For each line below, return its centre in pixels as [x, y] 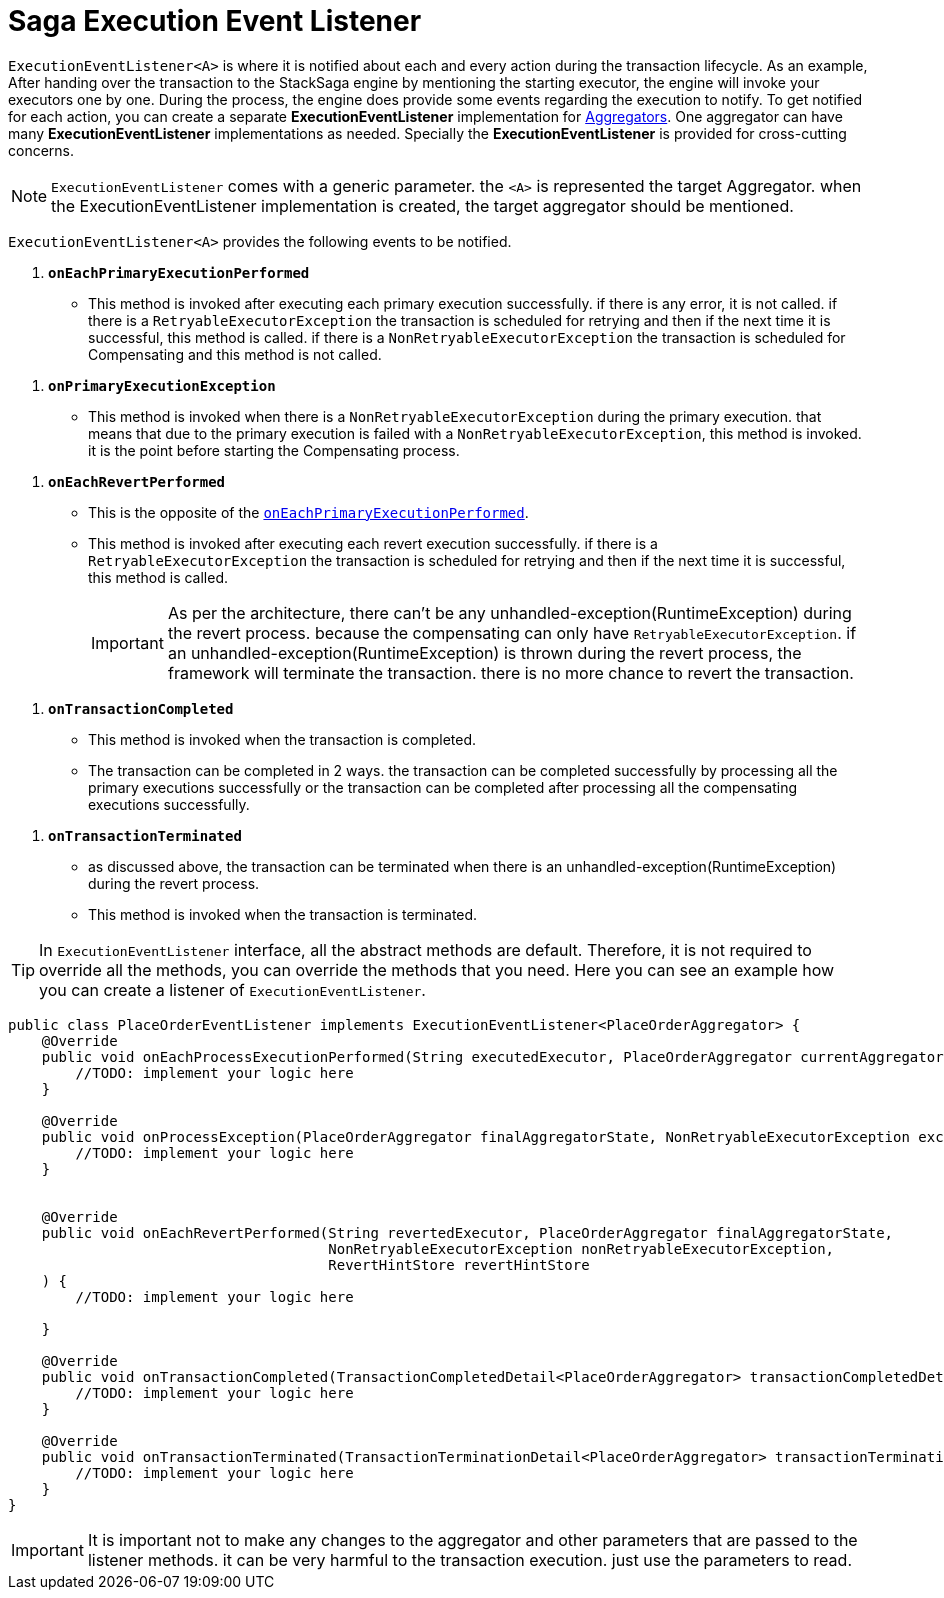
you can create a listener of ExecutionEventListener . [232, 989]
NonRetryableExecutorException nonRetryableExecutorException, [581, 1248]
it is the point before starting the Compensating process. [274, 450]
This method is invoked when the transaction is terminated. [283, 914]
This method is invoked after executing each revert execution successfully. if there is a [373, 543]
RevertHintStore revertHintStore [459, 1264]
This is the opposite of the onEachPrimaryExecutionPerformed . [308, 512]
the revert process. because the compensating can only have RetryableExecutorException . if [512, 632]
